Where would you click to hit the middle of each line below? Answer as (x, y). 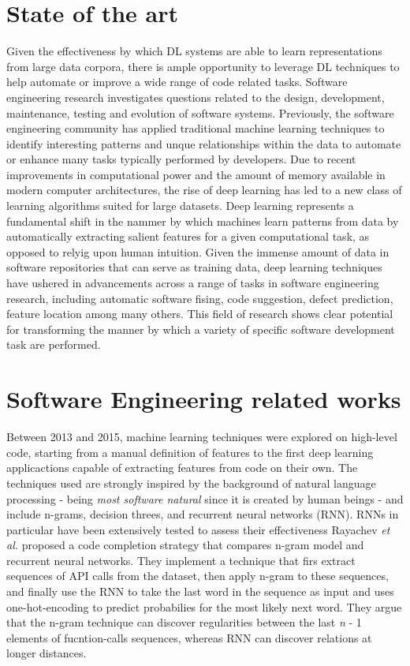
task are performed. (54, 344)
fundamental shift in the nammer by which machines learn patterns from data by (203, 221)
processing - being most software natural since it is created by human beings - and (205, 498)
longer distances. (47, 653)
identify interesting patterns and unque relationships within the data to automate (204, 143)
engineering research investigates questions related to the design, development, (196, 97)
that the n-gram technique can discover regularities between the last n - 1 (184, 622)
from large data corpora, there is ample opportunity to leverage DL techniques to (203, 66)
